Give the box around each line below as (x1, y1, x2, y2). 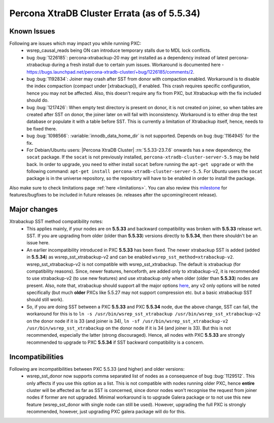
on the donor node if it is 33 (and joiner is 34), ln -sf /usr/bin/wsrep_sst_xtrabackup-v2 (26, 318, 228, 324)
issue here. (26, 240, 50, 246)
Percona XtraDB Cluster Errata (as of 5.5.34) (9, 8, 200, 19)
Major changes (9, 205, 58, 214)
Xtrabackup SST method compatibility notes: (9, 218, 104, 224)
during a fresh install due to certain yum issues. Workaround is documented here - (51, 61, 224, 68)
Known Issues (9, 27, 55, 36)
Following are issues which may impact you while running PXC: (9, 41, 142, 47)
